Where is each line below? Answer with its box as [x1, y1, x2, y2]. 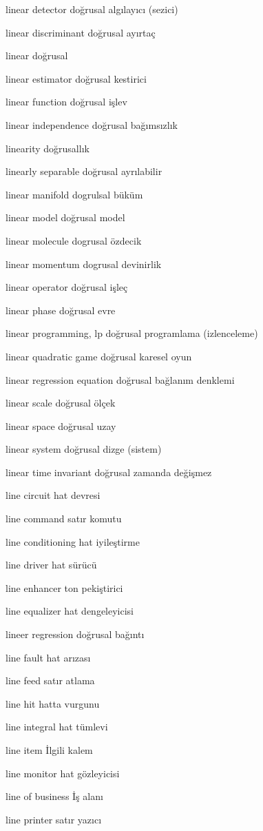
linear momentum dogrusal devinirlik [6, 256, 162, 271]
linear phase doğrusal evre [6, 302, 116, 317]
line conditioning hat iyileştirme [6, 534, 140, 548]
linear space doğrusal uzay [6, 418, 116, 433]
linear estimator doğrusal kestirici [6, 71, 147, 85]
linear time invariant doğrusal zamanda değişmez [6, 464, 212, 479]
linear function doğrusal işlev [6, 94, 127, 109]
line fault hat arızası [6, 650, 91, 664]
